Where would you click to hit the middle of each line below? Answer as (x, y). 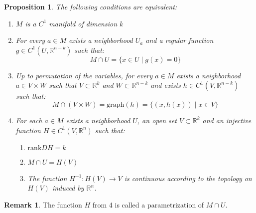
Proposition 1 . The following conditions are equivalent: (91, 6)
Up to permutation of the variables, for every (84, 75)
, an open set (157, 120)
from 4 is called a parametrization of (148, 204)
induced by (68, 188)
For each (29, 120)
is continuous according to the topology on (188, 178)
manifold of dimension (83, 23)
